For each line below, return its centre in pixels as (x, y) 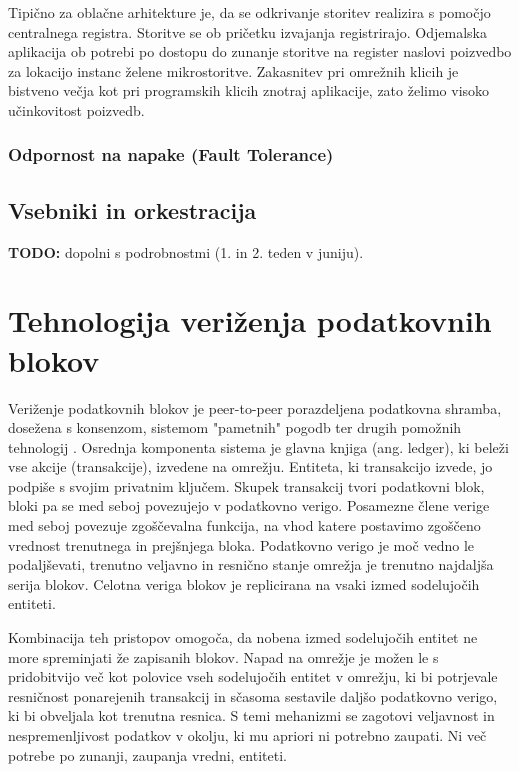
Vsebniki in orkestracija (132, 209)
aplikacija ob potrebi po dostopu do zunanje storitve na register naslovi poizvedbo (260, 51)
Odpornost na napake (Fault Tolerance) (171, 154)
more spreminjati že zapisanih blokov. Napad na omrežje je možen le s (223, 656)
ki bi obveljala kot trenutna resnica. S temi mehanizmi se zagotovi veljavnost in (251, 715)
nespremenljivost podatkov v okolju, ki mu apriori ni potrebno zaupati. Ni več (247, 735)
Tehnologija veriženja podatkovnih (250, 320)
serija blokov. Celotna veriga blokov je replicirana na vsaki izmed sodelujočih (244, 583)
